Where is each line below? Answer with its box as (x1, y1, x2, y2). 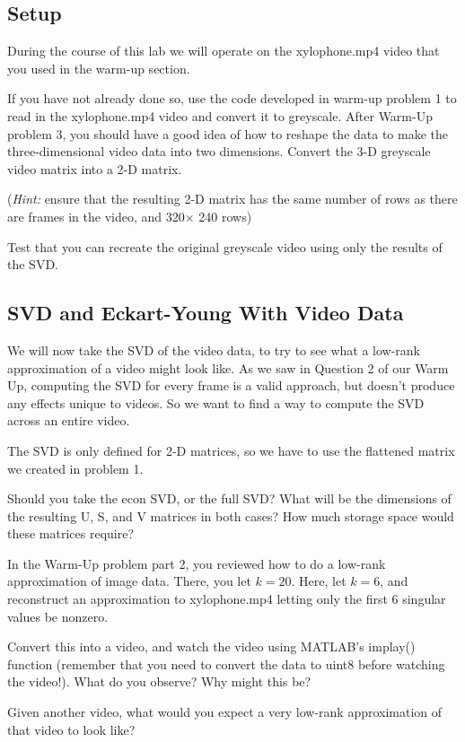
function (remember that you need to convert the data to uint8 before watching (7, 654, 445, 673)
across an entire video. (7, 411, 130, 430)
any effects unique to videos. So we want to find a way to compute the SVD (7, 393, 425, 412)
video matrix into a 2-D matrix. (7, 159, 182, 178)
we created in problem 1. (7, 458, 144, 477)
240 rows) (198, 206, 252, 225)
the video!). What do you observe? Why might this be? (7, 672, 311, 691)
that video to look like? (7, 720, 136, 738)
